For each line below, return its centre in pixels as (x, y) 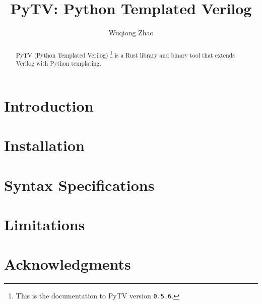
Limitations (45, 224)
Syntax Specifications (79, 185)
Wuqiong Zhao (131, 33)
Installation (44, 145)
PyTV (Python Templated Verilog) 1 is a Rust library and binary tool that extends (125, 54)
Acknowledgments (68, 264)
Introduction (49, 105)
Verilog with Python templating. (58, 63)
